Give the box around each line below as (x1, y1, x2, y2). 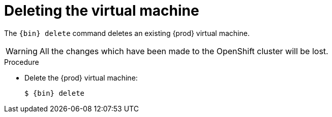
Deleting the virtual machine (4, 2, 199, 19)
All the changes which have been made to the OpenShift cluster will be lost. (39, 46, 328, 56)
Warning (6, 46, 38, 56)
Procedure (4, 57, 39, 66)
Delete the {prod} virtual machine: (24, 73, 138, 82)
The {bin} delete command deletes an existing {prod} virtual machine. (4, 28, 250, 37)
